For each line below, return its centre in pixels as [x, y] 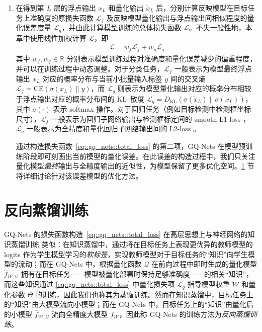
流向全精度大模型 [80, 314]
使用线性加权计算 [58, 37]
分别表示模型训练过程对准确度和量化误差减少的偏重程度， [162, 58]
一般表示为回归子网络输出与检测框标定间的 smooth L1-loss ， [150, 118]
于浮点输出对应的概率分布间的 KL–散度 [80, 98]
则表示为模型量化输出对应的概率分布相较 [184, 88]
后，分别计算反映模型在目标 [202, 8]
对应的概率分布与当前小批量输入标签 [102, 78]
